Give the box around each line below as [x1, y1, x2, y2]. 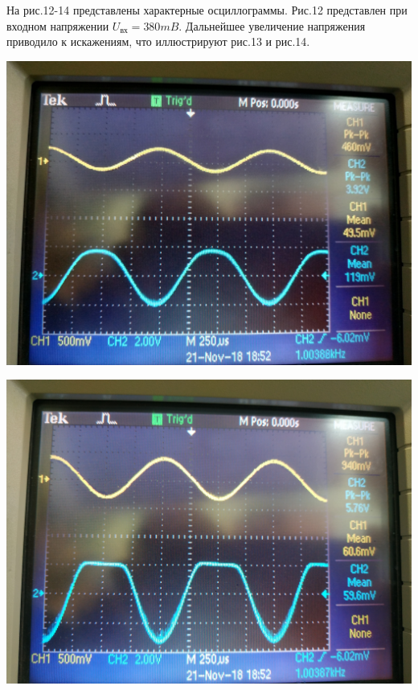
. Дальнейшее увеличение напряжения [178, 17, 366, 34]
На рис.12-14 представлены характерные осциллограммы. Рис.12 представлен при [6, 2, 408, 18]
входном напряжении [6, 17, 109, 34]
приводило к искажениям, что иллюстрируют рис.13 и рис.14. [6, 33, 310, 50]
